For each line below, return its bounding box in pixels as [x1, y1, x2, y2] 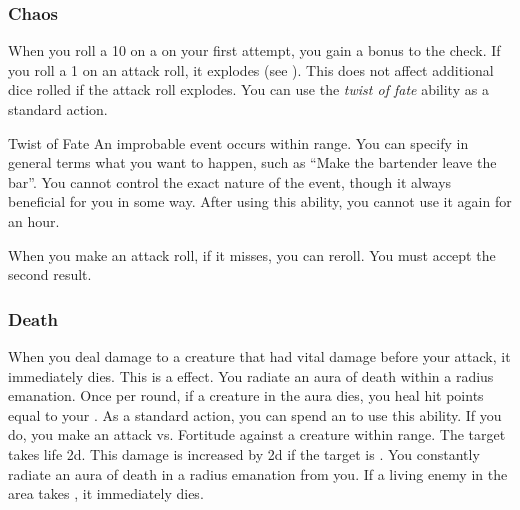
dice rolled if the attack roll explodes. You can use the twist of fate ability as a [8, 79, 489, 100]
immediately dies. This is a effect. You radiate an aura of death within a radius [8, 365, 494, 386]
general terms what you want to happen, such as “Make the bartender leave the [8, 152, 497, 173]
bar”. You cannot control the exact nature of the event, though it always [8, 171, 452, 192]
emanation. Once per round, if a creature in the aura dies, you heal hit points [8, 385, 484, 406]
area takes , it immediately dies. [8, 483, 204, 504]
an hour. [8, 210, 60, 231]
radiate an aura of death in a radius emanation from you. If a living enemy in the [8, 463, 508, 484]
